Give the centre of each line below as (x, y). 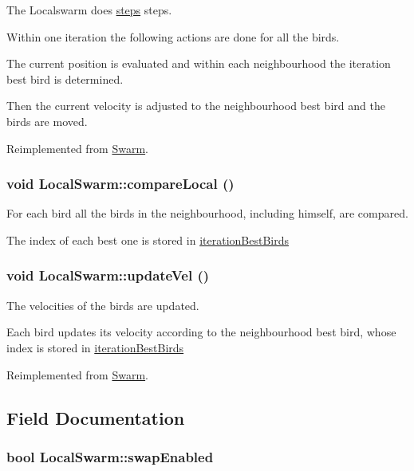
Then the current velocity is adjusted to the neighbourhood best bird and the (196, 106)
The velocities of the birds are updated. (103, 305)
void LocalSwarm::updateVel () (108, 275)
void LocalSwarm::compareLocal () (120, 184)
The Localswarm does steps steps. (89, 10)
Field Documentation (96, 417)
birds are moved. (47, 121)
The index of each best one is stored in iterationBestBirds (148, 239)
